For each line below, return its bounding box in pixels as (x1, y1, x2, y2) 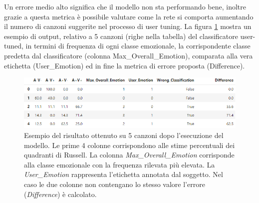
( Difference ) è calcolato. (24, 188, 97, 199)
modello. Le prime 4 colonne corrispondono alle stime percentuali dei (24, 139, 235, 150)
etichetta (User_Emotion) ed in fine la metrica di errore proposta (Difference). (4, 60, 245, 70)
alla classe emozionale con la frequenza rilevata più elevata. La (24, 159, 215, 169)
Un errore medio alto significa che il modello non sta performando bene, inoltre (4, 1, 246, 11)
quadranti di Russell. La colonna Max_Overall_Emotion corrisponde (24, 149, 235, 160)
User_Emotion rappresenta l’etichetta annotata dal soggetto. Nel (24, 169, 223, 179)
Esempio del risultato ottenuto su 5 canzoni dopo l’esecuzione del (24, 130, 224, 140)
